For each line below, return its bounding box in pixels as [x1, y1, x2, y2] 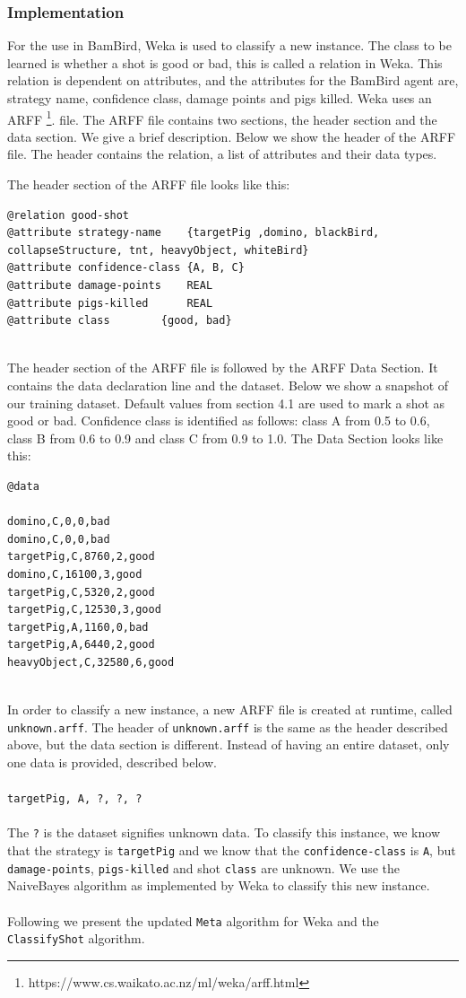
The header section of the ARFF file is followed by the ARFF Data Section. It [7, 358, 438, 377]
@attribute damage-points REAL [7, 279, 213, 292]
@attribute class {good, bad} [7, 314, 232, 328]
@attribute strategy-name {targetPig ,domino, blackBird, [7, 226, 380, 240]
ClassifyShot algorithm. [7, 929, 145, 948]
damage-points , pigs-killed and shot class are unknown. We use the [7, 858, 401, 877]
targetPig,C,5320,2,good [7, 585, 155, 599]
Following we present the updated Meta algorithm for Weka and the [7, 911, 379, 930]
